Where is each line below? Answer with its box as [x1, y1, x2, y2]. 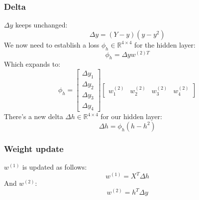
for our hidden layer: [100, 111, 162, 122]
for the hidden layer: [134, 39, 196, 50]
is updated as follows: [22, 162, 87, 172]
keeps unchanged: [15, 20, 68, 30]
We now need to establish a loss [4, 39, 99, 50]
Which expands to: [4, 59, 60, 69]
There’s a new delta [4, 111, 63, 122]
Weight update [4, 142, 64, 154]
